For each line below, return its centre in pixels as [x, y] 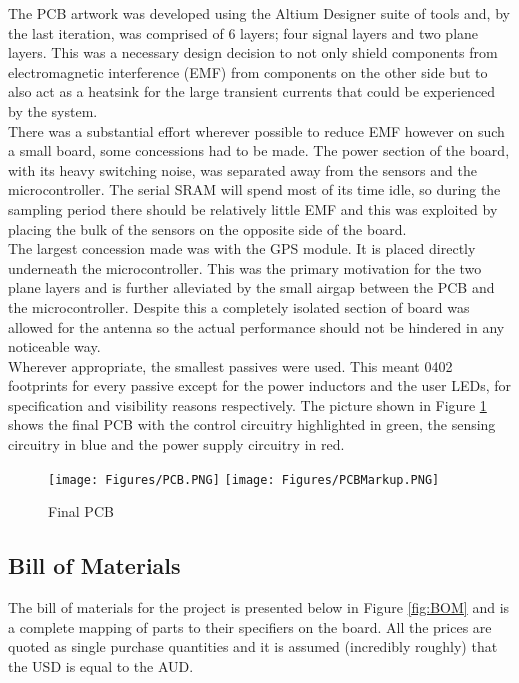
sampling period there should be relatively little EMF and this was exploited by [253, 208]
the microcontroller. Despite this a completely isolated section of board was [239, 306]
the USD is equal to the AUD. [101, 665]
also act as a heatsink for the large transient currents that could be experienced [252, 91]
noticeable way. [54, 346]
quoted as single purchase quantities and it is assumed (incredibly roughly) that [253, 646]
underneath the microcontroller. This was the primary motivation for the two [245, 267]
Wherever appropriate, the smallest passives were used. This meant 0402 [230, 365]
